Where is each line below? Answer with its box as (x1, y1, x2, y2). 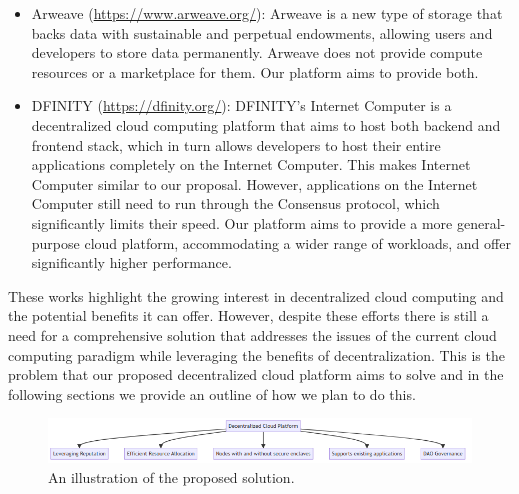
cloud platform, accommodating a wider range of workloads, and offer (84, 232, 511, 253)
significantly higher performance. (31, 252, 232, 273)
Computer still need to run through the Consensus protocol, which (31, 193, 440, 214)
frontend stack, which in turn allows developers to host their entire (31, 134, 441, 155)
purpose (31, 232, 80, 253)
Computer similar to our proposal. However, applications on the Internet (31, 173, 478, 194)
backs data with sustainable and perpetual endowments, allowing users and (31, 22, 493, 43)
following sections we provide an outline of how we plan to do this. (8, 383, 416, 404)
